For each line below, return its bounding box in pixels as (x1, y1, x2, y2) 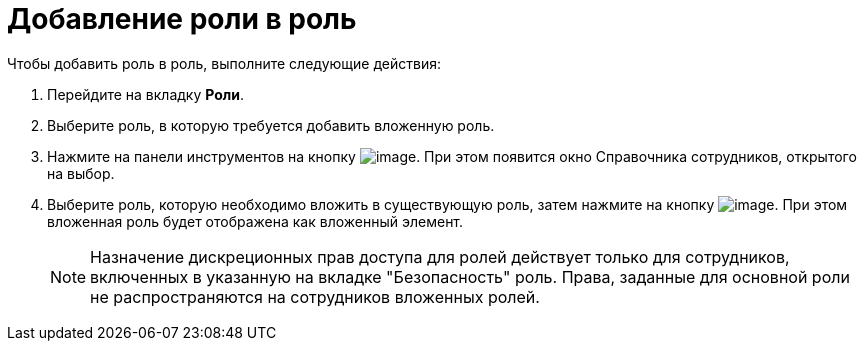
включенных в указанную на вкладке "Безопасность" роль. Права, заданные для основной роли (90, 266, 850, 287)
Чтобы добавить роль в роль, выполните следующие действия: (7, 54, 441, 72)
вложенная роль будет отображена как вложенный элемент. (47, 212, 464, 230)
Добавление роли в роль (7, 2, 357, 36)
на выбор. (47, 164, 115, 182)
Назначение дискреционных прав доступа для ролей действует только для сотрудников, (90, 246, 790, 267)
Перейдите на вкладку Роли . (47, 85, 245, 103)
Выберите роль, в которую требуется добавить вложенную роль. (47, 116, 495, 134)
